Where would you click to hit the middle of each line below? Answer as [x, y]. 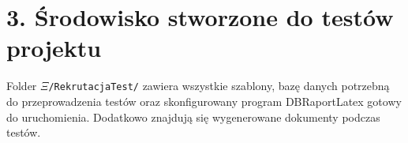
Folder [22, 86]
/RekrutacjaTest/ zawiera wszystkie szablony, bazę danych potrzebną [219, 86]
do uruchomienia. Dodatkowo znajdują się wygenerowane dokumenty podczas [193, 117]
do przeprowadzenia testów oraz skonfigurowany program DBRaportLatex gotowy [204, 101]
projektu [54, 48]
